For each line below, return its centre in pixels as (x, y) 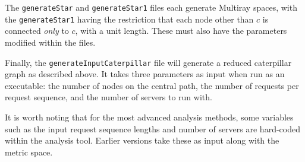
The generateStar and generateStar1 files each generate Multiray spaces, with (151, 7)
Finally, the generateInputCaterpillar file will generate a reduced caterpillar (148, 62)
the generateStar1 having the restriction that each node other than (129, 19)
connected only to (37, 31)
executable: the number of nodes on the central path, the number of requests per (152, 85)
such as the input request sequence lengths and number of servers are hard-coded (152, 128)
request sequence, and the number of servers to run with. (109, 97)
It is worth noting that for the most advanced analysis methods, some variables (149, 117)
